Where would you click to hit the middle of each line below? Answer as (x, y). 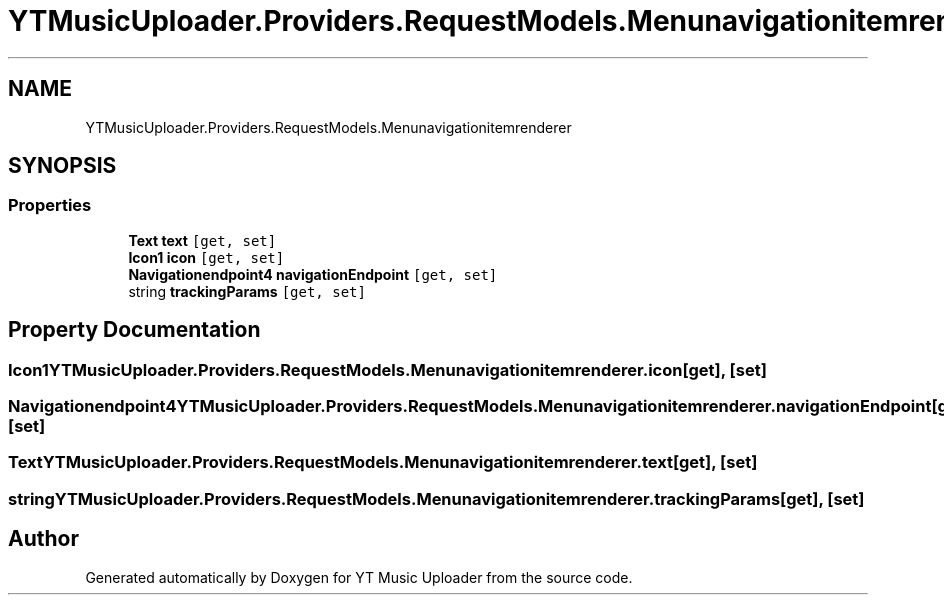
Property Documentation (134, 330)
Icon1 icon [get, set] (206, 257)
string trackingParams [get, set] (247, 291)
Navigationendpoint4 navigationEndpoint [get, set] (313, 274)
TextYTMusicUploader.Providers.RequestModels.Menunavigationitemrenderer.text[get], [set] (383, 462)
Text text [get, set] (202, 240)
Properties (50, 205)
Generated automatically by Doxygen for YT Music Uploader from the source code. (359, 577)
